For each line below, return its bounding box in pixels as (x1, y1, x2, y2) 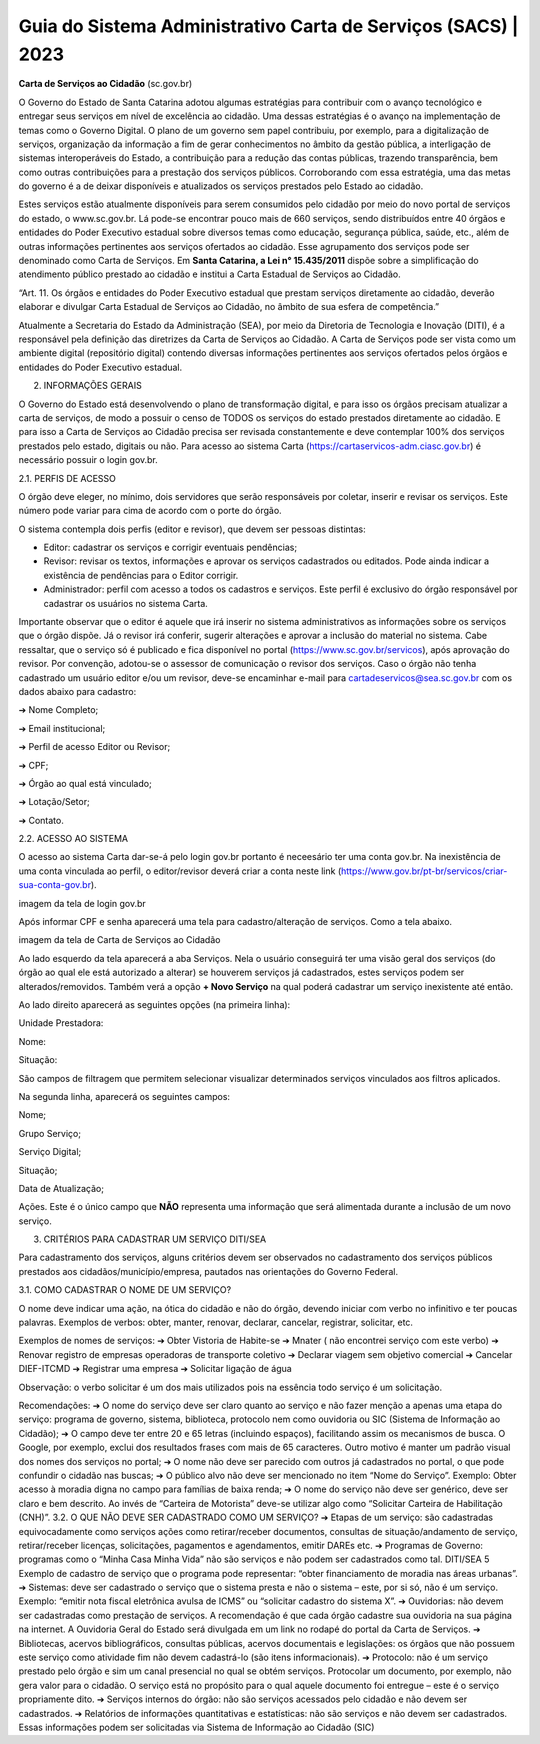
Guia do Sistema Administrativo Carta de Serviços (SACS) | (18, 15, 519, 37)
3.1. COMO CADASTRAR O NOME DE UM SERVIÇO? (18, 1284, 232, 1296)
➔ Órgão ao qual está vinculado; (18, 777, 152, 789)
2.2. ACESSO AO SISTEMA (18, 833, 129, 845)
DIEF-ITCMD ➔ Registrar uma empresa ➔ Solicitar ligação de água (18, 1363, 292, 1375)
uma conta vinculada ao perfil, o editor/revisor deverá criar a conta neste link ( (18, 865, 342, 877)
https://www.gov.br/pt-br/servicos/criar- (340, 865, 508, 877)
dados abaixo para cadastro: (18, 685, 137, 697)
